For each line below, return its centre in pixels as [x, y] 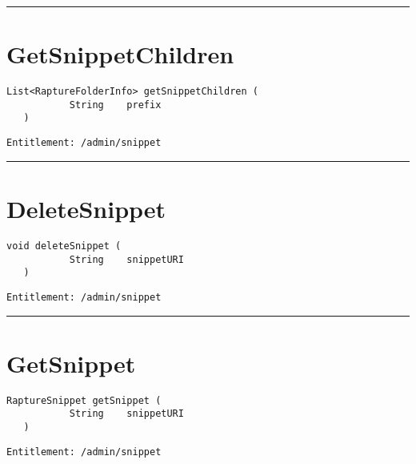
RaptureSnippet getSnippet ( [84, 400]
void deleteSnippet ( [64, 246]
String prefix [115, 105]
